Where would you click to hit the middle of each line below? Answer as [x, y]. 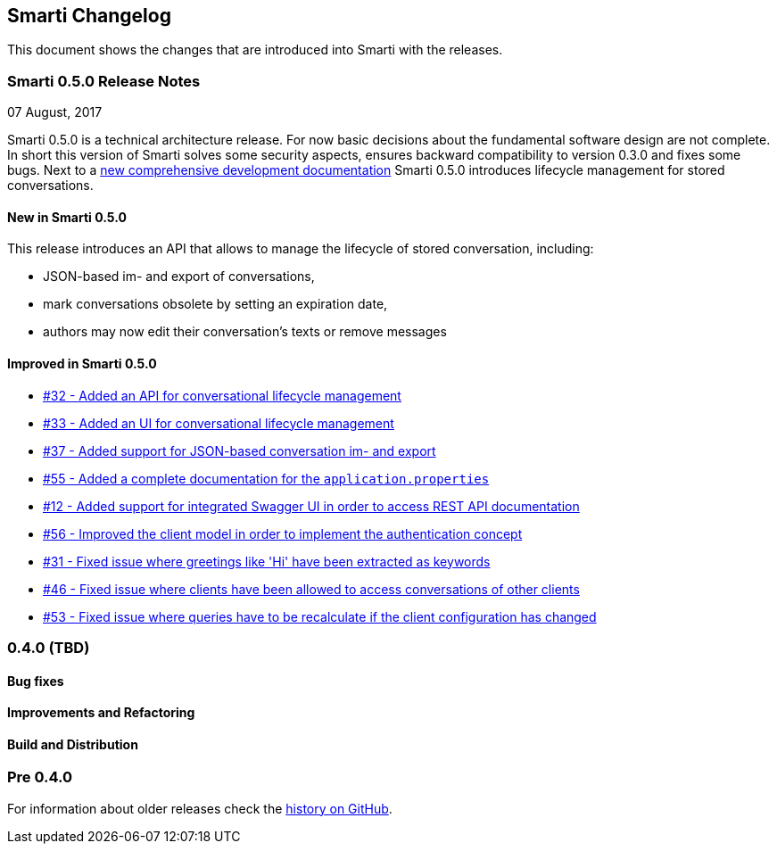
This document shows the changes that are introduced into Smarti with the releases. [255, 50]
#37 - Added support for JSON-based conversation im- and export [240, 450]
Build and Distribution [73, 744]
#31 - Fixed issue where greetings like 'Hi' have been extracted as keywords [267, 561]
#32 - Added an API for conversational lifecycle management [222, 395]
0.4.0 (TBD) [49, 647]
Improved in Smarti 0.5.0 [82, 364]
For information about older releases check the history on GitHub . [200, 808]
